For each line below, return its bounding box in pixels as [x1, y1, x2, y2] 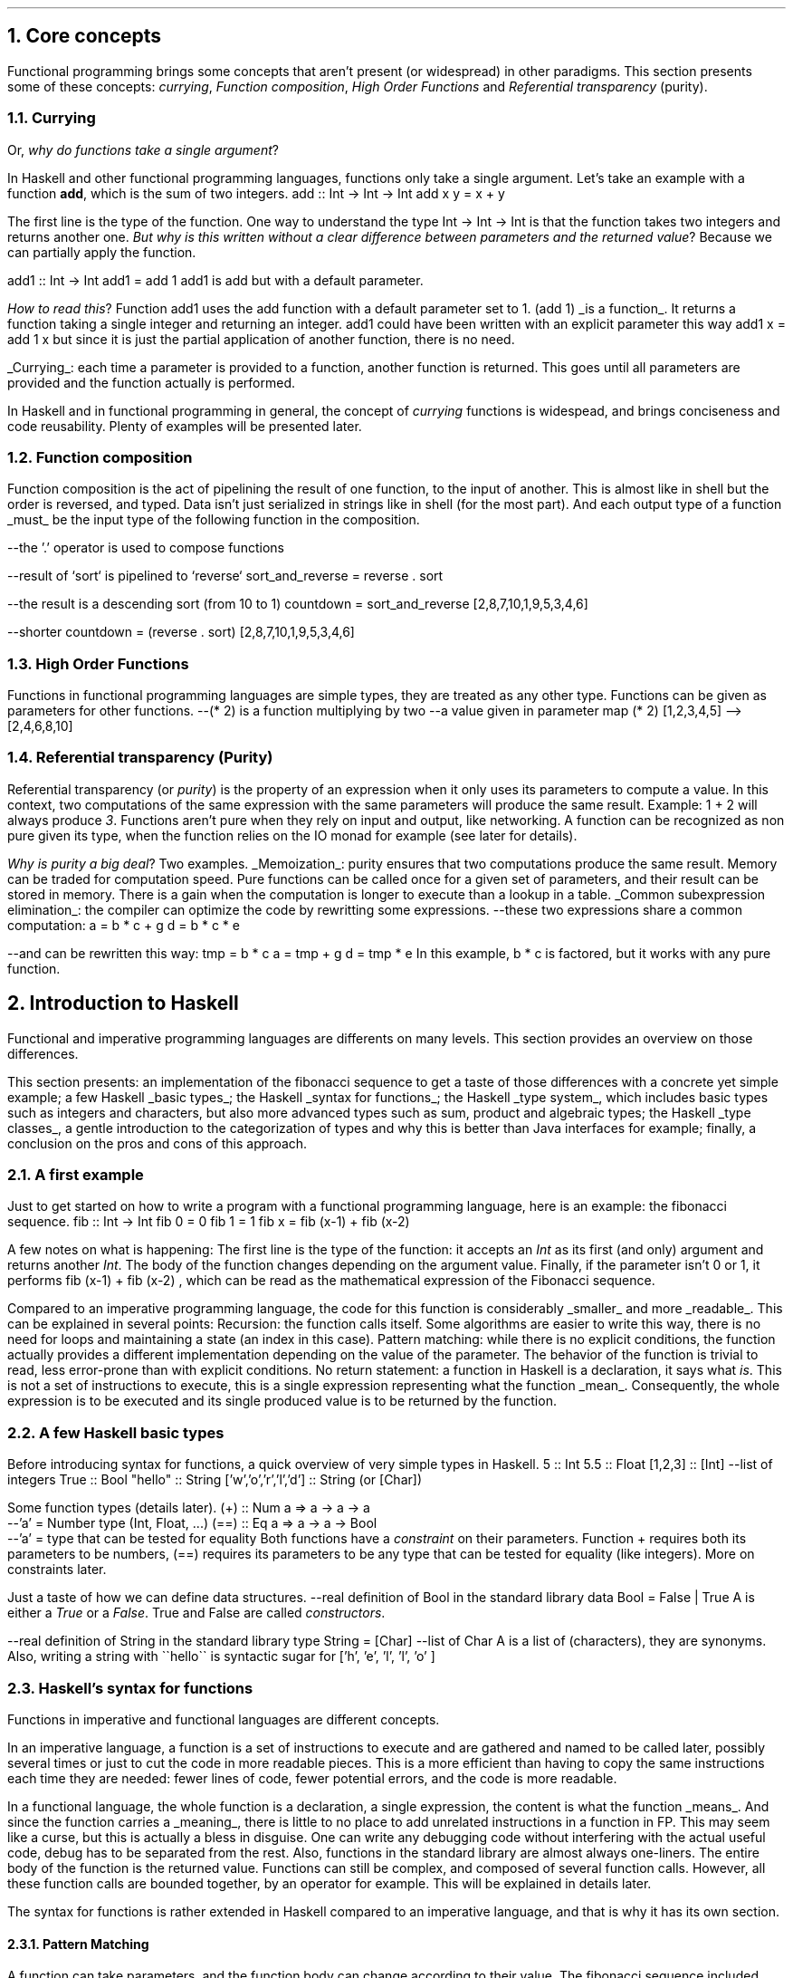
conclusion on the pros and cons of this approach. [7, 1135, 308, 1151]
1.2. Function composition [7, 447, 193, 466]
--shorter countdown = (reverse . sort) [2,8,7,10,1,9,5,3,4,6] [7, 624, 355, 640]
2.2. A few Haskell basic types [7, 1423, 225, 1442]
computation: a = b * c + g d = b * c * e [7, 917, 240, 933]
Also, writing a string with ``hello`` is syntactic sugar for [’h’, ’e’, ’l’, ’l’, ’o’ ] [7, 1648, 435, 1665]
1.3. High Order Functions [7, 654, 189, 673]
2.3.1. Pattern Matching [7, 1935, 149, 1952]
